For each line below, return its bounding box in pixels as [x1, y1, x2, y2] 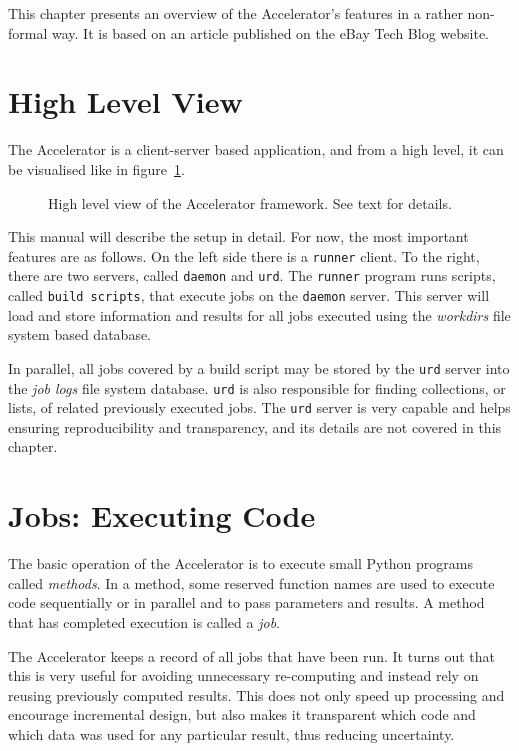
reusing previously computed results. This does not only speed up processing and [8, 684, 505, 705]
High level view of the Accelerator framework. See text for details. [48, 192, 452, 213]
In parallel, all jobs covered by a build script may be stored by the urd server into [8, 357, 510, 378]
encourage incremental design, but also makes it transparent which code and [8, 704, 476, 725]
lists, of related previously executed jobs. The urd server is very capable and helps [8, 397, 511, 418]
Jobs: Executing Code [8, 495, 316, 536]
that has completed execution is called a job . [8, 611, 280, 632]
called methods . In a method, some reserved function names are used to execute [8, 572, 495, 593]
